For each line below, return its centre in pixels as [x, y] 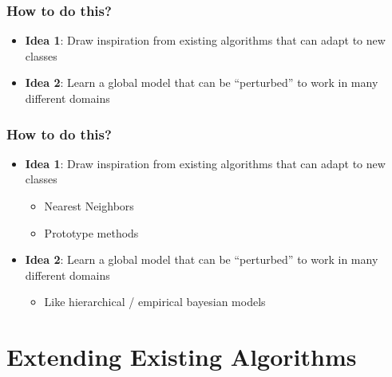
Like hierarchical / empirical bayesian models [155, 302]
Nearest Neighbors [89, 206]
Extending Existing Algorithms [182, 357]
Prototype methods [91, 232]
